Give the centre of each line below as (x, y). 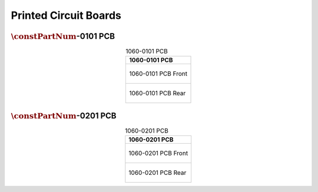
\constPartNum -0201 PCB (64, 116)
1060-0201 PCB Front (158, 153)
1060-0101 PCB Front (158, 74)
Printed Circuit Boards (66, 15)
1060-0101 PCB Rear (158, 93)
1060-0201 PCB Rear (158, 173)
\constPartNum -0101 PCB (63, 36)
